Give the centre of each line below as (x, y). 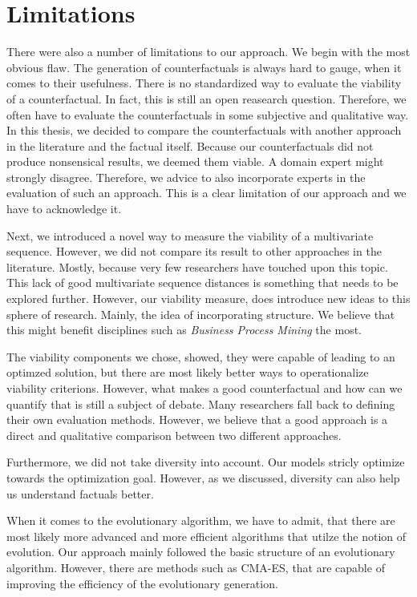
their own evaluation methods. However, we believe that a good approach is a (197, 420)
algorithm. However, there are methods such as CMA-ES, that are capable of (196, 567)
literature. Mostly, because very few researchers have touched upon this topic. (197, 266)
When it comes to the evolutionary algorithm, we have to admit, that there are (201, 520)
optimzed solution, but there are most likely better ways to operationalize (188, 372)
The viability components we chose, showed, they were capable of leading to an (201, 356)
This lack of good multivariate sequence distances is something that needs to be (202, 282)
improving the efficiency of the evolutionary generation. (142, 583)
